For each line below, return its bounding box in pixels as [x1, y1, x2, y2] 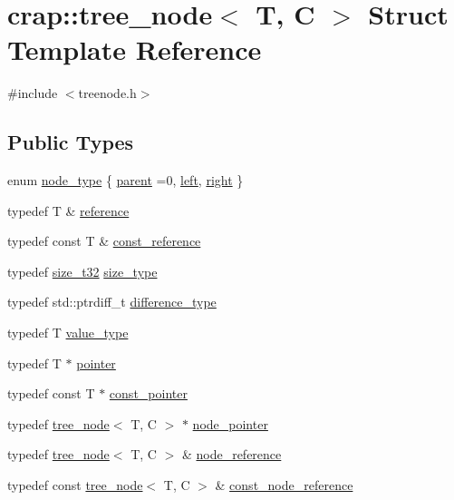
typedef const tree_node [7, 475, 143, 495]
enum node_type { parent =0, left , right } [7, 171, 244, 190]
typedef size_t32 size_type [7, 261, 158, 280]
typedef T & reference [7, 201, 130, 220]
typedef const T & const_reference [7, 231, 201, 250]
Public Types [7, 128, 134, 156]
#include [7, 83, 58, 103]
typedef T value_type [7, 323, 129, 342]
